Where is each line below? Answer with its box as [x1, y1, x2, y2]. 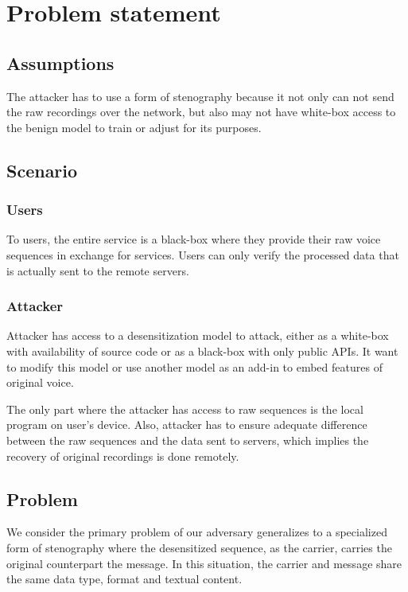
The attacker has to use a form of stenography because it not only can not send [6, 88, 394, 104]
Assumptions [6, 50, 115, 75]
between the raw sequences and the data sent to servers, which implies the [6, 431, 369, 448]
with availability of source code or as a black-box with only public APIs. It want [6, 342, 398, 359]
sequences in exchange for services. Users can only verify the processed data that [6, 246, 399, 263]
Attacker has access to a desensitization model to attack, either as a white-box [6, 327, 389, 344]
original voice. [6, 374, 74, 391]
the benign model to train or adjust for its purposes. [6, 119, 262, 135]
